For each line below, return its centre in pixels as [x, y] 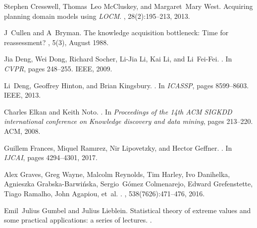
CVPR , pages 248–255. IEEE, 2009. [58, 68]
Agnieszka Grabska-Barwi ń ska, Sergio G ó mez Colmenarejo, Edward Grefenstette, [128, 184]
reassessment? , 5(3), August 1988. [56, 42]
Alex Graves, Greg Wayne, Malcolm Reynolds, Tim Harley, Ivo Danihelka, [117, 174]
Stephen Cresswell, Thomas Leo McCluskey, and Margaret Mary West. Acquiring [128, 6]
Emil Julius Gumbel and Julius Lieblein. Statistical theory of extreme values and [128, 210]
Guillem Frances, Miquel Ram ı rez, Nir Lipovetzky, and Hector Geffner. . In [118, 147]
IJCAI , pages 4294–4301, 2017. [51, 157]
